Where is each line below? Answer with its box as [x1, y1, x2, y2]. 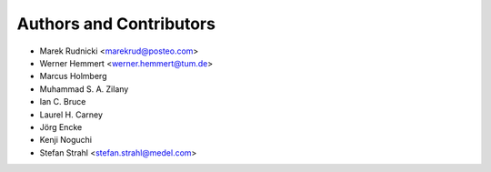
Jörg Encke [39, 121, 83, 132]
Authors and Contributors [16, 14, 215, 34]
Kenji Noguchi [39, 135, 93, 146]
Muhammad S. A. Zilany [39, 83, 129, 95]
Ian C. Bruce [39, 96, 86, 107]
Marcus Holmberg [39, 71, 107, 82]
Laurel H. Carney [39, 109, 104, 120]
